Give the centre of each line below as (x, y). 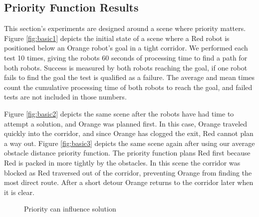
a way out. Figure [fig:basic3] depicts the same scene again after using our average (129, 143)
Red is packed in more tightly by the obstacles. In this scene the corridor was (122, 162)
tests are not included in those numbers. (65, 97)
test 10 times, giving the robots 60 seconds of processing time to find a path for (126, 57)
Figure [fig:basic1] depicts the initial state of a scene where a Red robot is (117, 38)
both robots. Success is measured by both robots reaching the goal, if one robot (126, 67)
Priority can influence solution (70, 209)
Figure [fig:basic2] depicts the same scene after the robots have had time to (119, 113)
